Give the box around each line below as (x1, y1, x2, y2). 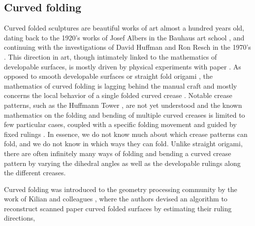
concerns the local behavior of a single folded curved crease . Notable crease (4, 90, 232, 100)
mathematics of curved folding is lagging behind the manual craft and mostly (4, 80, 237, 91)
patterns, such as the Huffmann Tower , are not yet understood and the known (4, 99, 242, 110)
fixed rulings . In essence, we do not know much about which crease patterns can (4, 129, 248, 139)
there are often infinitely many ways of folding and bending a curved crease (4, 148, 231, 158)
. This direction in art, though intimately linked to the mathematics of (4, 51, 217, 62)
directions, (4, 213, 35, 223)
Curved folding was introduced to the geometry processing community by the (4, 184, 237, 194)
